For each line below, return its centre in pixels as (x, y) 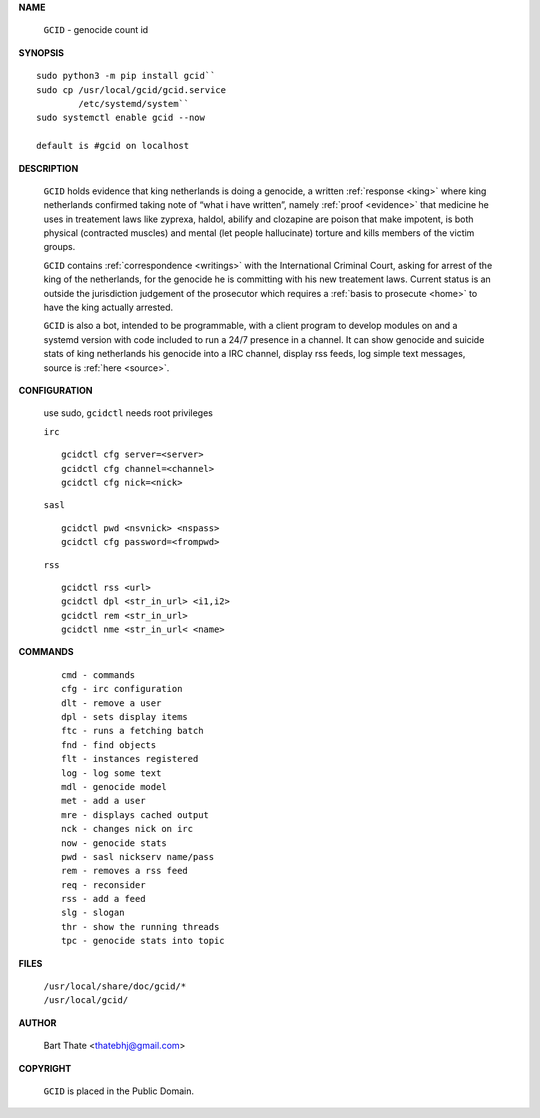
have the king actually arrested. (108, 307)
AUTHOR (37, 1022)
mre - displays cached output (135, 814)
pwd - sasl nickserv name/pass (138, 856)
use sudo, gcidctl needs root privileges (128, 413)
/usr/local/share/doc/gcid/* (115, 986)
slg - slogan (93, 913)
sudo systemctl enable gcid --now (120, 118)
